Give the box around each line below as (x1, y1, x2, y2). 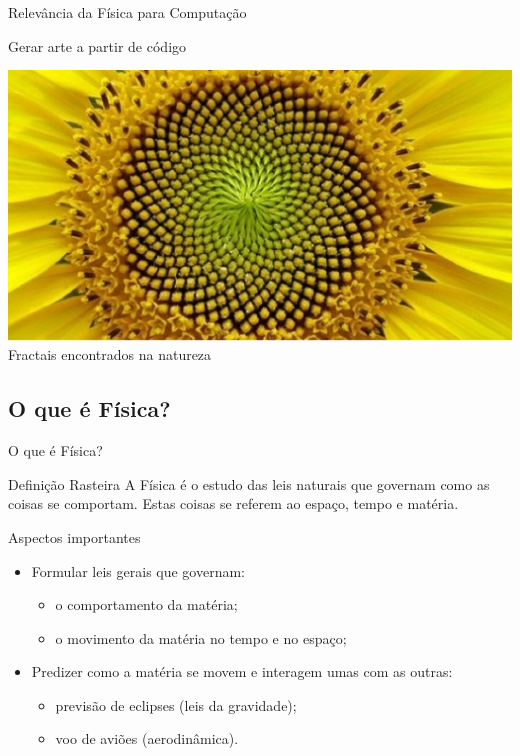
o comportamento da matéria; (55, 594, 238, 615)
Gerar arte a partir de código (8, 35, 187, 56)
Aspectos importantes (8, 526, 141, 547)
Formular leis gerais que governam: (31, 560, 246, 581)
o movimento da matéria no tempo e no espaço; (55, 627, 347, 648)
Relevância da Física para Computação (8, 2, 247, 22)
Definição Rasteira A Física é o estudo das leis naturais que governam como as (8, 473, 490, 494)
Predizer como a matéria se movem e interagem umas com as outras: (31, 661, 453, 682)
